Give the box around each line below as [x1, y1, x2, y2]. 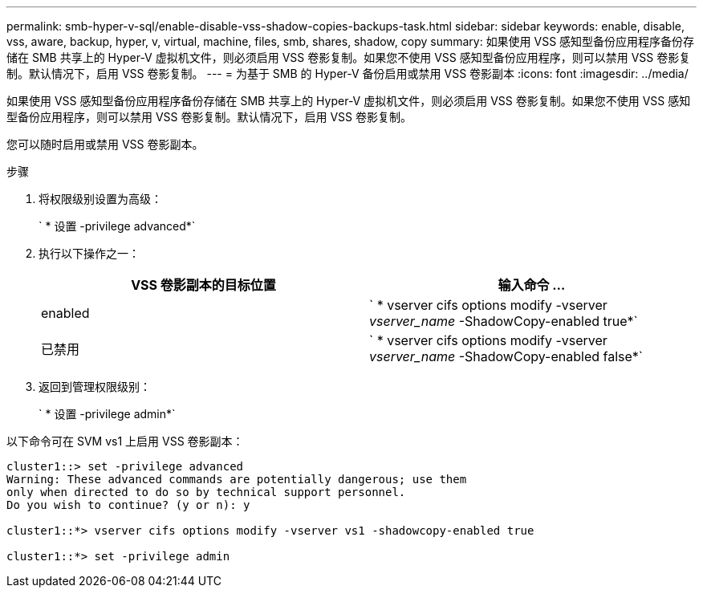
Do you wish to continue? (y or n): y [6, 498, 250, 511]
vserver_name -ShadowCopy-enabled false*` [369, 348, 643, 364]
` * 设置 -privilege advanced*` [39, 219, 196, 233]
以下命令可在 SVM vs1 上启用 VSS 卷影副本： [6, 434, 244, 448]
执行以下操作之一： [39, 246, 140, 260]
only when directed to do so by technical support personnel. [6, 486, 406, 498]
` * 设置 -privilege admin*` [39, 407, 176, 421]
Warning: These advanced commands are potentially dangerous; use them [6, 473, 467, 486]
